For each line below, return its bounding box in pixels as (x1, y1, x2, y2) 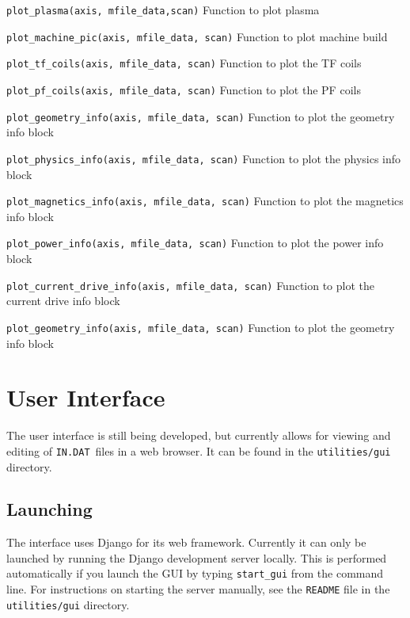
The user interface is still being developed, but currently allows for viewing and (6, 427, 391, 444)
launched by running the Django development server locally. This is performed (6, 549, 387, 566)
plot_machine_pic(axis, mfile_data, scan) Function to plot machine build (6, 28, 388, 44)
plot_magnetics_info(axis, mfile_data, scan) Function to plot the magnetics (6, 193, 404, 209)
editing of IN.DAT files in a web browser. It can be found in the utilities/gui (6, 442, 391, 459)
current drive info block (6, 292, 120, 309)
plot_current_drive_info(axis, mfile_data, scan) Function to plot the (6, 277, 375, 293)
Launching (6, 497, 93, 521)
